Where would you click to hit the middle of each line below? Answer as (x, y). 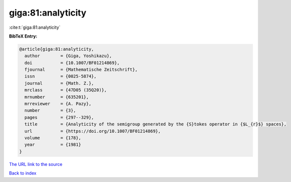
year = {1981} (53, 145)
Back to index (23, 173)
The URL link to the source (36, 164)
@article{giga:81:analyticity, (57, 49)
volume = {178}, (53, 138)
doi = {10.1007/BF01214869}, (72, 63)
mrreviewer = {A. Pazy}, (58, 104)
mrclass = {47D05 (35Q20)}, (66, 90)
